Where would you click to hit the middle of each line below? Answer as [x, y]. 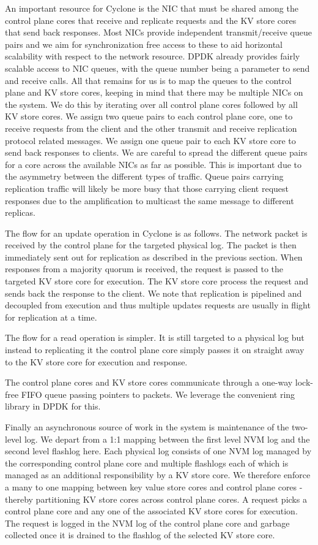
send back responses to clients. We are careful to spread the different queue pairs [156, 152]
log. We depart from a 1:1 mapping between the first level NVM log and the [167, 439]
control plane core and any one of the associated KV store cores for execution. [151, 511]
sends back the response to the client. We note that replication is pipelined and [153, 293]
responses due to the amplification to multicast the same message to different [150, 200]
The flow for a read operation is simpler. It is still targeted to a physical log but [155, 337]
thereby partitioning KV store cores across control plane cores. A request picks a [156, 499]
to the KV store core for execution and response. [96, 361]
